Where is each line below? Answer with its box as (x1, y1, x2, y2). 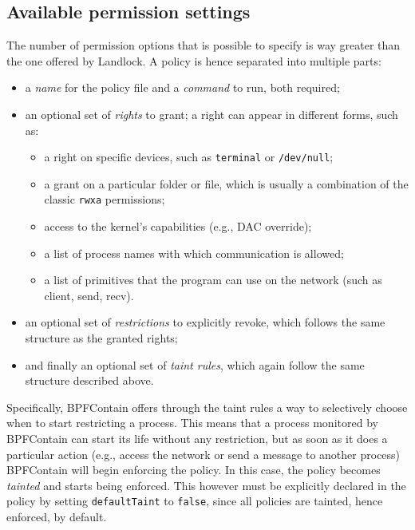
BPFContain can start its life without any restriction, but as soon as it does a (6, 430, 388, 447)
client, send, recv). (44, 287, 134, 303)
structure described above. (25, 372, 154, 389)
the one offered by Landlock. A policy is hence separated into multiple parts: (6, 52, 381, 69)
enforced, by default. (6, 508, 107, 525)
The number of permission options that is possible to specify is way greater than (6, 37, 401, 53)
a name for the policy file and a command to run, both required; (25, 79, 340, 96)
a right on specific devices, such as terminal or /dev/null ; (44, 148, 334, 165)
